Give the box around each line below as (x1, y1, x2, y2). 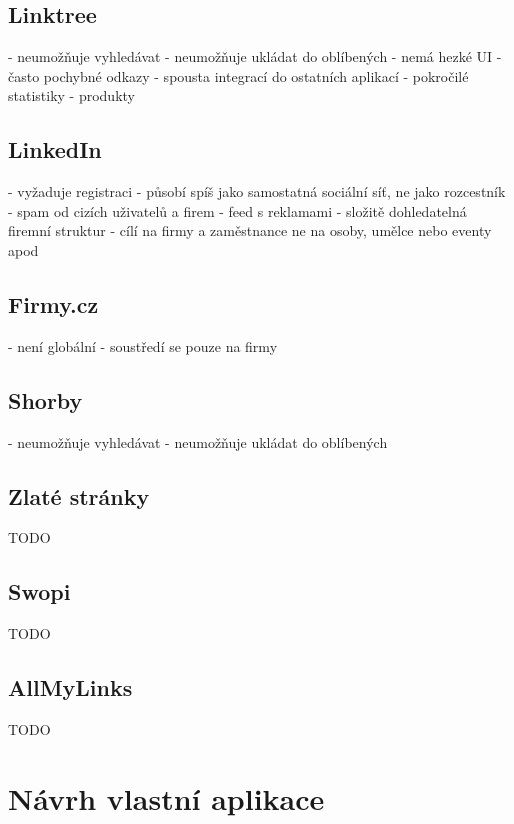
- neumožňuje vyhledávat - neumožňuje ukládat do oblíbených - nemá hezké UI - (8, 46, 502, 67)
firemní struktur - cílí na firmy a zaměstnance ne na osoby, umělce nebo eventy (8, 220, 492, 241)
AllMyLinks (8, 672, 133, 703)
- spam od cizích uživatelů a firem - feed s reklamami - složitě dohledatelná (8, 200, 467, 221)
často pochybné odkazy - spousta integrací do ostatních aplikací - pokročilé (8, 65, 469, 86)
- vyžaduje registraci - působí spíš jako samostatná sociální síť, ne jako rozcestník (8, 181, 506, 202)
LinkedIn (8, 134, 102, 165)
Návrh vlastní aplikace (8, 777, 325, 818)
